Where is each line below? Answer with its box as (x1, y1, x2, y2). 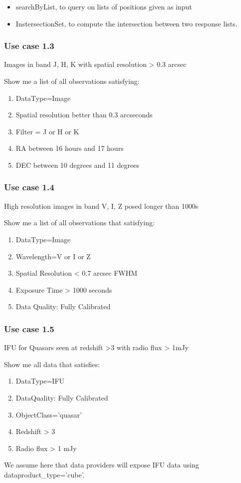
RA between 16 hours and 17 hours (15, 143, 124, 153)
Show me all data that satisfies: (4, 359, 100, 369)
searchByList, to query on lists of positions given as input (15, 1, 192, 11)
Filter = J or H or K (15, 126, 79, 136)
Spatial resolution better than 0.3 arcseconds (15, 109, 153, 120)
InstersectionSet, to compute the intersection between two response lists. (15, 18, 238, 28)
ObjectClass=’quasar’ (15, 409, 82, 420)
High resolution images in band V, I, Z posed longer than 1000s (4, 200, 199, 211)
